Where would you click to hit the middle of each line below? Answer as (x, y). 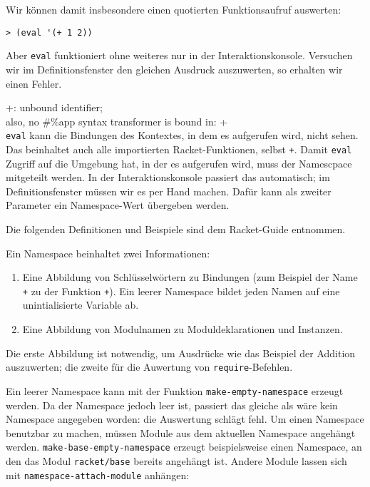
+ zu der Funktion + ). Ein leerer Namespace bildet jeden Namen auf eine (181, 291)
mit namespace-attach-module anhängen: (98, 475)
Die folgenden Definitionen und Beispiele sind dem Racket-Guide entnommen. (176, 229)
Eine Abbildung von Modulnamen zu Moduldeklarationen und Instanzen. (183, 329)
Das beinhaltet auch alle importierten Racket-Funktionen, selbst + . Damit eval (179, 149)
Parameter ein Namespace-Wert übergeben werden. (118, 205)
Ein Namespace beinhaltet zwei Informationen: (108, 253)
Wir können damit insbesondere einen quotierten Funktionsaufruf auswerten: (174, 9)
